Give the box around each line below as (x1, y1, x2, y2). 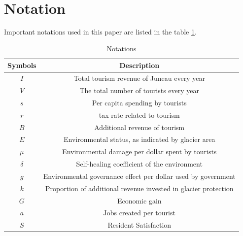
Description (119, 60, 160, 70)
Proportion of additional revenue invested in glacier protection (45, 183, 234, 193)
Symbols (7, 60, 36, 70)
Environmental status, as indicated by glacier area (64, 134, 215, 144)
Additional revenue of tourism (94, 122, 185, 132)
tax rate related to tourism (99, 109, 180, 120)
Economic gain (117, 195, 162, 205)
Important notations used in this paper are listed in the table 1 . (4, 27, 197, 37)
